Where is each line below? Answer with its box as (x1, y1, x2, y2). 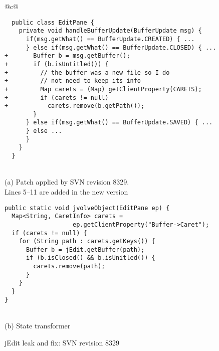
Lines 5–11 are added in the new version (5, 186, 128, 197)
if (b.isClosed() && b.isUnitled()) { (26, 254, 155, 262)
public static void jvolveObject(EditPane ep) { (5, 204, 170, 212)
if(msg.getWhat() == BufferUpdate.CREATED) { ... (26, 35, 195, 43)
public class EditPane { (12, 19, 94, 26)
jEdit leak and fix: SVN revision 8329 (5, 337, 120, 347)
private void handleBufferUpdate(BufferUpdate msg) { (19, 27, 202, 35)
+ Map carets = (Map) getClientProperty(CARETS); (5, 85, 202, 93)
